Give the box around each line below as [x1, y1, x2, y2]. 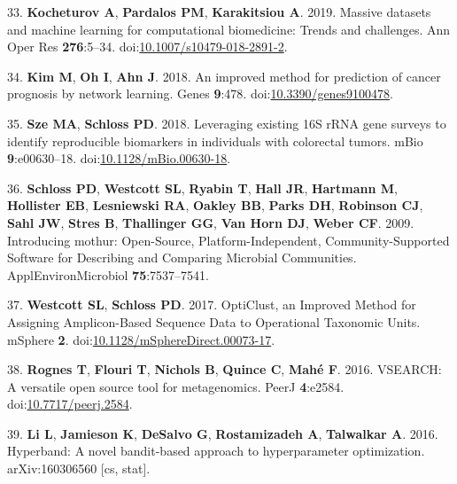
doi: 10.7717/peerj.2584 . [7, 394, 133, 413]
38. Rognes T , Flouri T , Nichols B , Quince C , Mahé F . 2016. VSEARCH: [7, 360, 442, 379]
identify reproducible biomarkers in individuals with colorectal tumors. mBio [7, 131, 423, 150]
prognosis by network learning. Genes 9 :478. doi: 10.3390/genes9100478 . [7, 84, 394, 103]
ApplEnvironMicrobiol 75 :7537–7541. [7, 265, 210, 284]
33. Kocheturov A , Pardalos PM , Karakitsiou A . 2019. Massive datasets [7, 3, 431, 20]
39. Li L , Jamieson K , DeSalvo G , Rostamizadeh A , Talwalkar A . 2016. [7, 424, 438, 442]
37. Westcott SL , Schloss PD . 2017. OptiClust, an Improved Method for [7, 295, 416, 314]
